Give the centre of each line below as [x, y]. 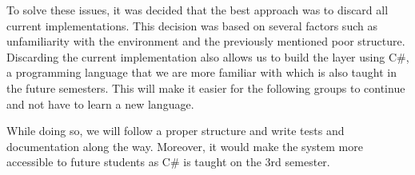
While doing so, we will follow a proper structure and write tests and [176, 131]
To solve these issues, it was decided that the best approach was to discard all [198, 10]
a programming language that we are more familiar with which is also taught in [202, 72]
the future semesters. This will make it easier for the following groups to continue [206, 87]
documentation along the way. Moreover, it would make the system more [185, 146]
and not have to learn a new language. [100, 103]
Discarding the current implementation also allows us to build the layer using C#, [208, 56]
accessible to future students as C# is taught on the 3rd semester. [168, 162]
